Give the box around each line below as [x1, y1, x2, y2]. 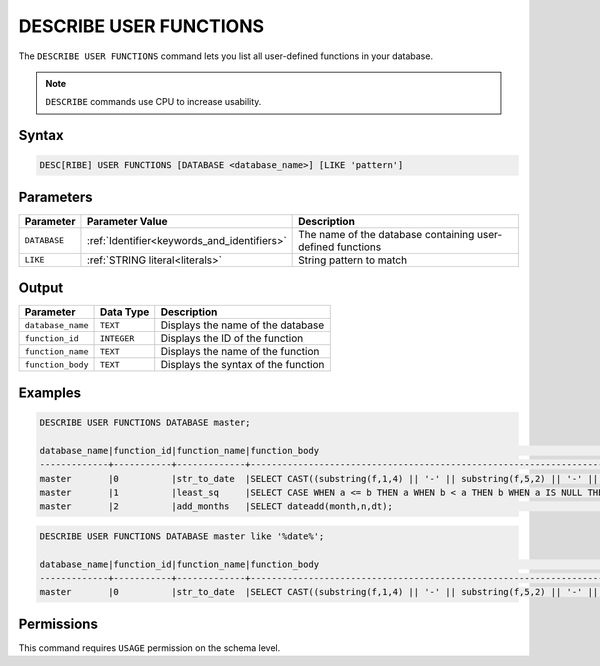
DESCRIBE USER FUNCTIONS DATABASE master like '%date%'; [39, 530, 325, 542]
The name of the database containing [298, 227, 475, 241]
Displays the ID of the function [160, 331, 304, 345]
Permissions [18, 615, 99, 632]
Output [18, 280, 64, 297]
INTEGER [99, 333, 135, 344]
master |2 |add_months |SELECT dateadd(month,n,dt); [39, 501, 394, 512]
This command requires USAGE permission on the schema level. [18, 641, 281, 654]
